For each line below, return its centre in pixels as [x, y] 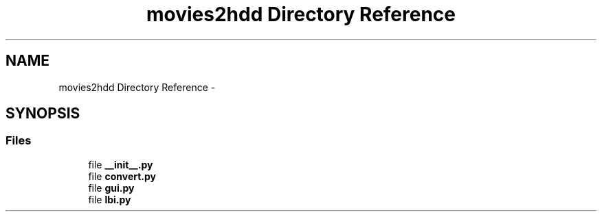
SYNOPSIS [43, 114]
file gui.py [111, 188]
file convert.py [122, 176]
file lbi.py [110, 199]
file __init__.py [121, 164]
